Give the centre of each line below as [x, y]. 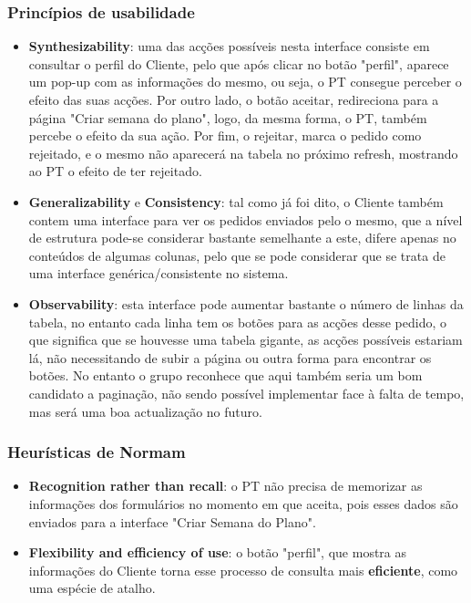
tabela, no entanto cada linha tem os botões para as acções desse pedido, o [237, 322]
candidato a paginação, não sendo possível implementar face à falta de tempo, [246, 393]
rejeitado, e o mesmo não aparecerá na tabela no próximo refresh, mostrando [243, 153]
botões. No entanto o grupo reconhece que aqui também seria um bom [225, 375]
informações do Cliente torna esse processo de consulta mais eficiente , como [243, 570]
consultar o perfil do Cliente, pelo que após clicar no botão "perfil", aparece [239, 63]
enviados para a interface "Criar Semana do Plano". [172, 521]
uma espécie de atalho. [92, 588]
